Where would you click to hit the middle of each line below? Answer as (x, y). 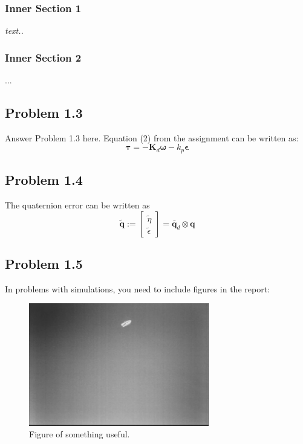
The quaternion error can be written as (77, 205)
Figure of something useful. (80, 434)
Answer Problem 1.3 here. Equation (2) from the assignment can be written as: (152, 137)
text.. (14, 31)
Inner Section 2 (43, 57)
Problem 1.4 (44, 180)
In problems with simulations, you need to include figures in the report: (137, 288)
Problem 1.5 (44, 264)
